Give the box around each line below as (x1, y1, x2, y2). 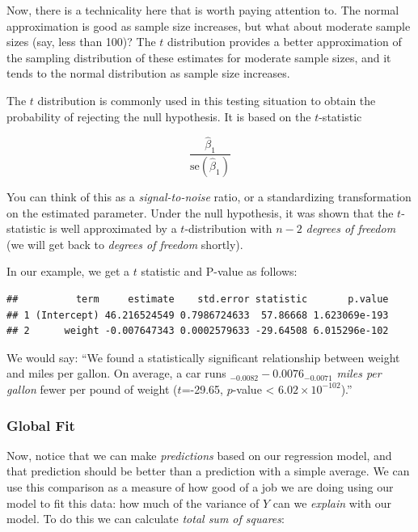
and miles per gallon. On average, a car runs (6, 365, 226, 382)
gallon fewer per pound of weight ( (6, 380, 178, 397)
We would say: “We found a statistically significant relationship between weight (6, 348, 400, 365)
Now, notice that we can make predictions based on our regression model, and (6, 446, 392, 463)
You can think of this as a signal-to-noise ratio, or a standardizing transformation (6, 188, 412, 205)
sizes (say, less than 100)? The (6, 33, 156, 50)
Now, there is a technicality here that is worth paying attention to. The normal (6, 2, 399, 18)
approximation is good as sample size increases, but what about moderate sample (6, 17, 411, 34)
